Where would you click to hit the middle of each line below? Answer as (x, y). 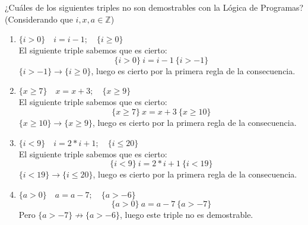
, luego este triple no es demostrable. (186, 214)
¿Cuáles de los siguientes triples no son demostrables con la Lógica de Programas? (154, 7)
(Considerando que (39, 19)
